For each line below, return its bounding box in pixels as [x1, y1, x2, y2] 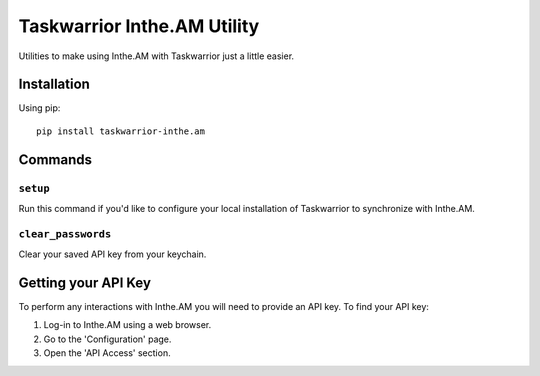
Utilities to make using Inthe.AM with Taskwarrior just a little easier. [18, 50, 295, 62]
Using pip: [18, 102, 61, 114]
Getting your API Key [18, 274, 152, 291]
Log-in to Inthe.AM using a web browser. [43, 319, 212, 331]
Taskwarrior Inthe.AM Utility [18, 15, 260, 37]
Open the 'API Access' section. [43, 347, 171, 359]
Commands [18, 151, 93, 168]
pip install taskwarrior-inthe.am [36, 125, 205, 137]
